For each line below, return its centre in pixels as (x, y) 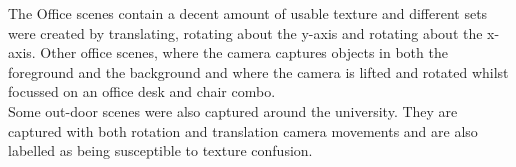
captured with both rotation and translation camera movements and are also (243, 130)
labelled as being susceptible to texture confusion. (160, 150)
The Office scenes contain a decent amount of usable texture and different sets (248, 13)
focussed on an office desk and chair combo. (142, 91)
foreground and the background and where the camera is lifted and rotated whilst (258, 71)
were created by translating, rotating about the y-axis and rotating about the (245, 32)
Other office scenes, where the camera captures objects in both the (244, 52)
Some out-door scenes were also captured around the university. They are (233, 110)
